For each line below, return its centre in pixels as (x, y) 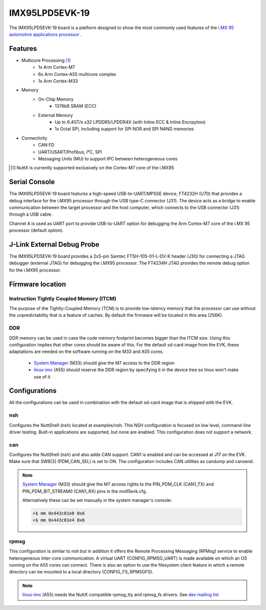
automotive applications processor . (46, 34)
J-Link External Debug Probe (54, 244)
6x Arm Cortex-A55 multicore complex (77, 74)
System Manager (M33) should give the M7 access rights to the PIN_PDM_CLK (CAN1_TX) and (118, 484)
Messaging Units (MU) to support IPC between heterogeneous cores (108, 158)
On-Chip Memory (56, 99)
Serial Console (32, 182)
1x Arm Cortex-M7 (57, 67)
